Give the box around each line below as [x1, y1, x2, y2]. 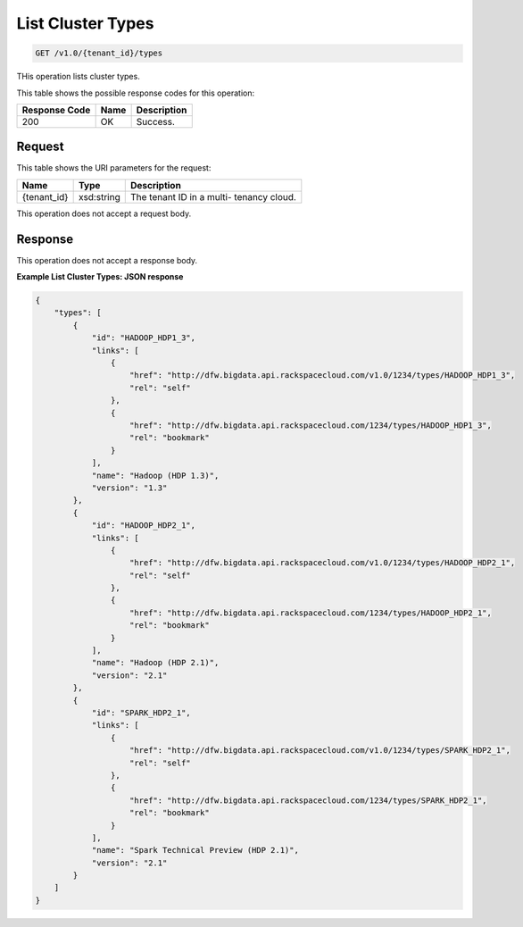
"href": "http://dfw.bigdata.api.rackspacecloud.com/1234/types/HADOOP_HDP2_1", [129, 607, 493, 618]
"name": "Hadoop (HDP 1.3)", [91, 470, 220, 480]
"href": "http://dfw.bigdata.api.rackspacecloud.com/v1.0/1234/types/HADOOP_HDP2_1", [129, 558, 516, 568]
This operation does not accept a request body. [16, 208, 192, 219]
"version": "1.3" [91, 482, 168, 493]
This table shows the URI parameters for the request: [16, 163, 212, 173]
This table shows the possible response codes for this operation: [16, 88, 255, 98]
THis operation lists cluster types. [16, 71, 140, 82]
